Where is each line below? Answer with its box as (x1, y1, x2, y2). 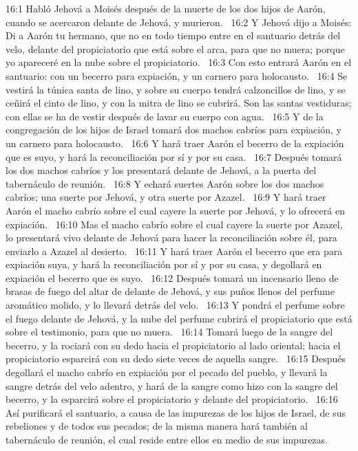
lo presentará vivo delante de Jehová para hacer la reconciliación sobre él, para (6, 230, 337, 245)
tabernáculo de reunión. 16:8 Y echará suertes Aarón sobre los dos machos (6, 176, 324, 190)
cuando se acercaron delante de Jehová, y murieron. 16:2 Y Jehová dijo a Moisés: (6, 14, 352, 29)
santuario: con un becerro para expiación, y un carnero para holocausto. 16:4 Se (6, 68, 348, 82)
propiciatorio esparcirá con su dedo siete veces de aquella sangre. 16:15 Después (6, 351, 346, 366)
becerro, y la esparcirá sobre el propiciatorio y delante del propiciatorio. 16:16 (6, 392, 338, 406)
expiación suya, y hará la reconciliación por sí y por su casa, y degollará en (6, 257, 322, 272)
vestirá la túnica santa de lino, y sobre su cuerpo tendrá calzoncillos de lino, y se (6, 82, 346, 96)
